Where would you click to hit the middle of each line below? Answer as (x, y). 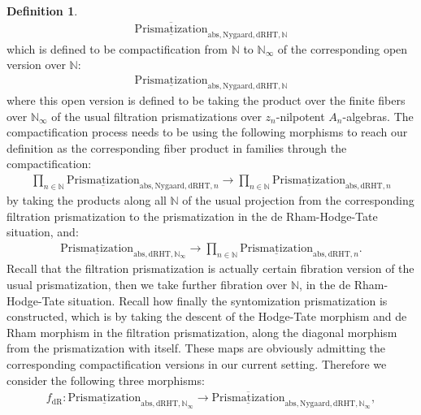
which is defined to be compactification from (117, 48)
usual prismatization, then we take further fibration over (147, 284)
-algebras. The (378, 116)
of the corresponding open (343, 48)
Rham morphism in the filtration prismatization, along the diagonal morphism (202, 332)
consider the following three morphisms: (106, 380)
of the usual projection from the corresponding (298, 200)
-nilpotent (300, 116)
